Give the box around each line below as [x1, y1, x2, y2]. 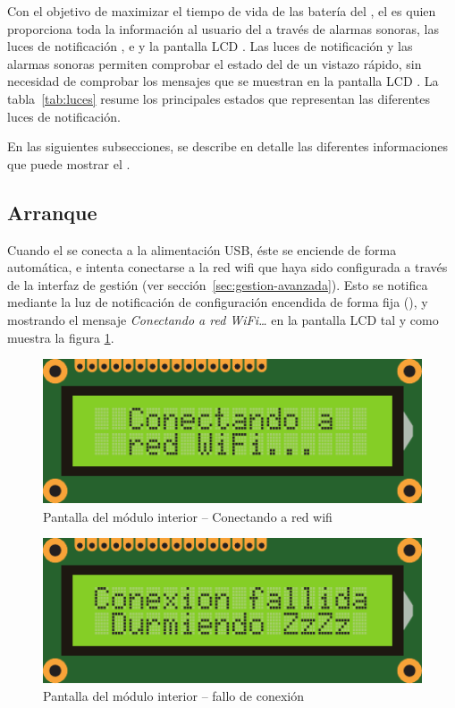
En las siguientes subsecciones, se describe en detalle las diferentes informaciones [7, 137, 449, 156]
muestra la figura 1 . [7, 328, 114, 346]
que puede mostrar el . [7, 154, 131, 173]
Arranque [7, 198, 97, 226]
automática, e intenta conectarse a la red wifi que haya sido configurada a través [7, 258, 448, 277]
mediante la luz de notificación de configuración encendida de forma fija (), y [7, 293, 428, 311]
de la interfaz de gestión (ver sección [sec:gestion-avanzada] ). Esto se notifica [7, 275, 428, 294]
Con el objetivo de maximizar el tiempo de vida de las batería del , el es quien [7, 2, 436, 20]
